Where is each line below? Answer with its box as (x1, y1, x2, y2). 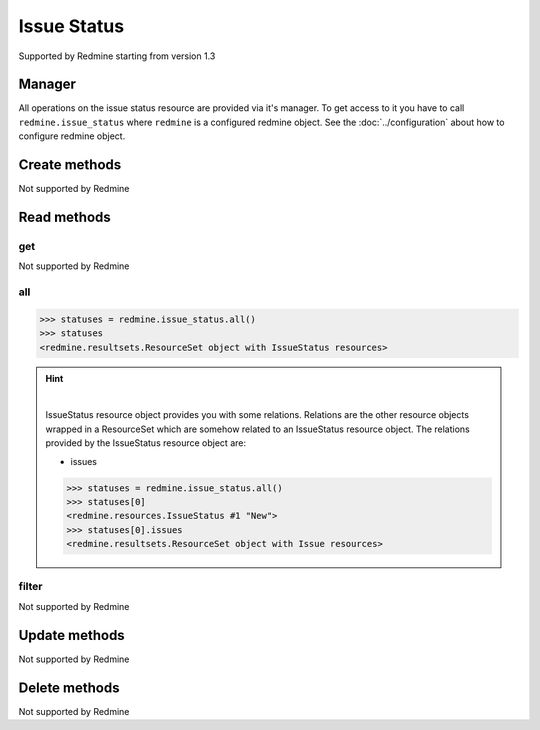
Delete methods (18, 679, 120, 696)
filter (18, 580, 43, 594)
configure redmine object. (18, 130, 126, 142)
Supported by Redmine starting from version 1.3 (18, 50, 216, 62)
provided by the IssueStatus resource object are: (45, 437, 247, 449)
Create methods (18, 156, 122, 174)
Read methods (18, 208, 112, 225)
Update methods (18, 626, 125, 644)
